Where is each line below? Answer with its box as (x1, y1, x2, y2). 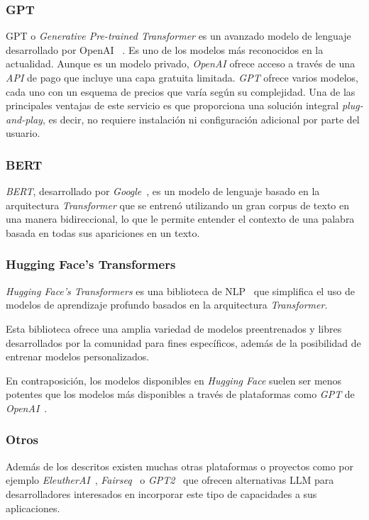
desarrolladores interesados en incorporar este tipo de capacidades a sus (6, 486, 317, 501)
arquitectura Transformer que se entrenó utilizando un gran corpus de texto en (6, 197, 349, 212)
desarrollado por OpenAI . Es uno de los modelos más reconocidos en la (6, 42, 324, 57)
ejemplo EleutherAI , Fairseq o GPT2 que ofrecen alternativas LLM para (6, 472, 334, 487)
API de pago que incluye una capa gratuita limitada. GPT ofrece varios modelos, (6, 70, 358, 84)
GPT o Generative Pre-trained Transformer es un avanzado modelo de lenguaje (6, 28, 351, 43)
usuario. (6, 126, 40, 140)
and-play (6, 111, 43, 126)
